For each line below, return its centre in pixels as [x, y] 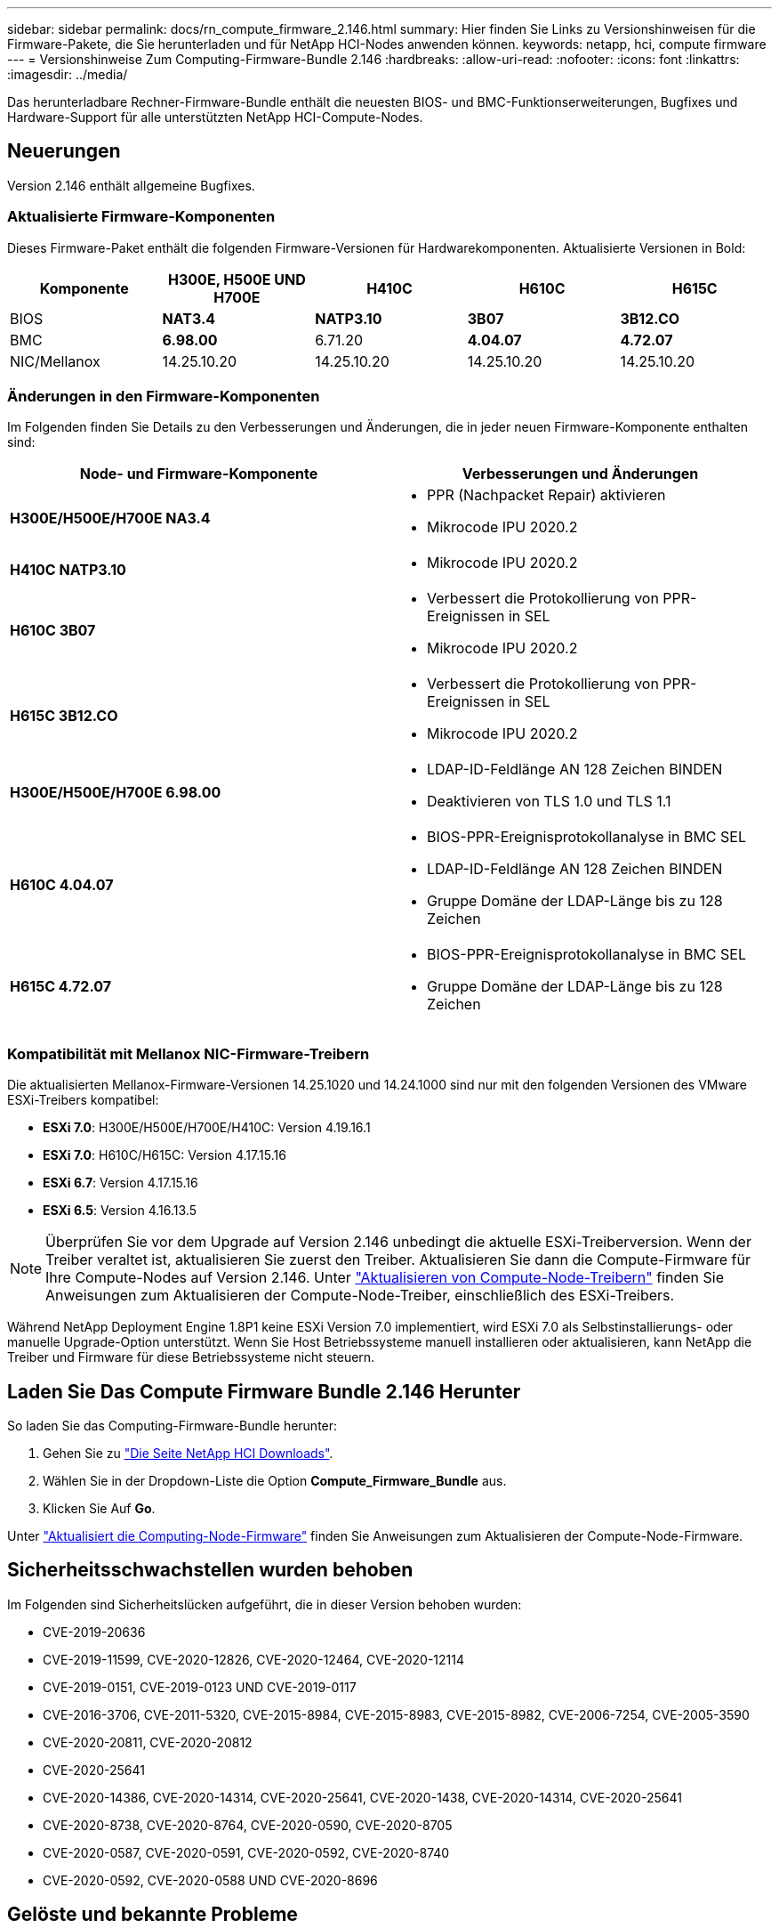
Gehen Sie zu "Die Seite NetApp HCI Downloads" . [188, 1453]
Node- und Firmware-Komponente [199, 474]
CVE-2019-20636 [94, 1632]
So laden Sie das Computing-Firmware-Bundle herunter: [173, 1425]
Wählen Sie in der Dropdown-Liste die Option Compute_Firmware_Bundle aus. [275, 1480]
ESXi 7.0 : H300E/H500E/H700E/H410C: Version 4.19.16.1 [207, 1128]
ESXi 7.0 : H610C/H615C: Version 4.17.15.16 [165, 1155]
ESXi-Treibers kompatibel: [83, 1100]
